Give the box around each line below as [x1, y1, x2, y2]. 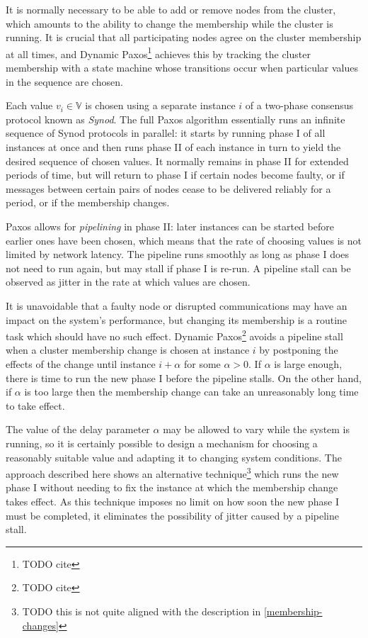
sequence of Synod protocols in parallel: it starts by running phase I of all [6, 125, 326, 140]
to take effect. [6, 398, 65, 413]
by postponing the [259, 342, 338, 357]
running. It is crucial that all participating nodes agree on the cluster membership [6, 30, 362, 45]
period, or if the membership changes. [6, 195, 170, 210]
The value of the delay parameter [6, 422, 150, 437]
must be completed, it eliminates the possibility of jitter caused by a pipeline [6, 508, 339, 522]
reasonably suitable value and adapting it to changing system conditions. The [6, 449, 342, 464]
